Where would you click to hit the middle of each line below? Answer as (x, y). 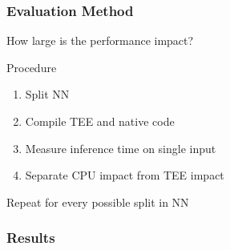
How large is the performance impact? (100, 40)
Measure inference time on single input (121, 148)
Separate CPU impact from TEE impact (125, 175)
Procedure (32, 67)
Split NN (47, 94)
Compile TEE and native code (100, 121)
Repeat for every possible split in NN (98, 202)
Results (31, 238)
